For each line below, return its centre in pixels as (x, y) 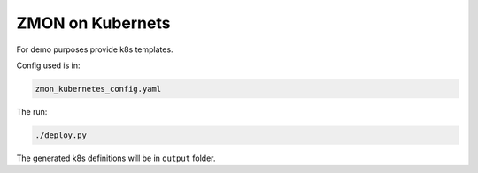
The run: (32, 111)
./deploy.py (61, 135)
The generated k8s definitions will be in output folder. (116, 158)
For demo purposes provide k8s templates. (95, 49)
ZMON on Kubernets (93, 23)
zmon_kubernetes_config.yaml (98, 89)
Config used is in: (48, 65)
